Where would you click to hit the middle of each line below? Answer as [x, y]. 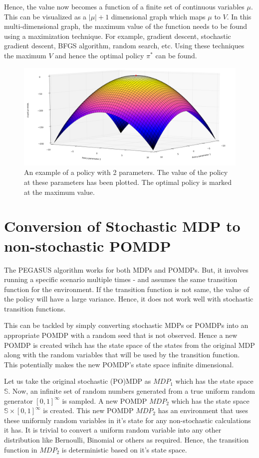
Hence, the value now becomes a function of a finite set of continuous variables [124, 6]
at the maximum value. [59, 192]
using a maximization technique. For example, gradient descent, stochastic [118, 36]
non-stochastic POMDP [88, 245]
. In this [239, 16]
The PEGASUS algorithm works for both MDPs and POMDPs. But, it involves [126, 269]
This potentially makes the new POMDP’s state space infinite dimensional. [119, 364]
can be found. [176, 55]
